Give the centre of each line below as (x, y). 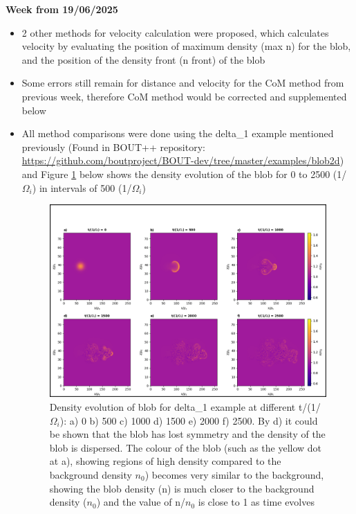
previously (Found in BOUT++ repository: (113, 147)
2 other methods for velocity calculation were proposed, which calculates (175, 32)
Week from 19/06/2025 (62, 9)
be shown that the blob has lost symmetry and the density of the (187, 434)
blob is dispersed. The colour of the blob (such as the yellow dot (186, 447)
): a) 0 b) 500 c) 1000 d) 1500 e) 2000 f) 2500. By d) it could (189, 420)
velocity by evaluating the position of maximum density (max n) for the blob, (186, 46)
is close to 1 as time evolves (256, 502)
